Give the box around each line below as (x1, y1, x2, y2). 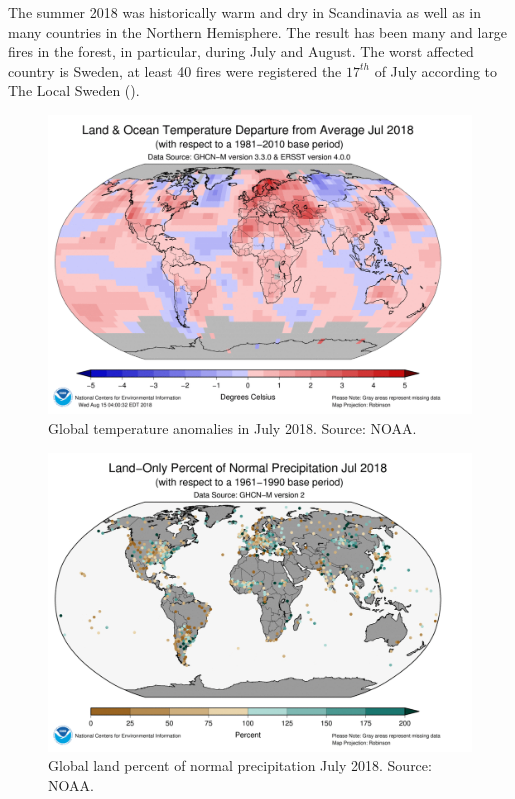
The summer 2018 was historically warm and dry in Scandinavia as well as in (8, 2, 482, 22)
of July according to (374, 60, 498, 81)
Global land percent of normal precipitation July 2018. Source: (48, 755, 432, 776)
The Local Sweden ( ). (8, 80, 140, 101)
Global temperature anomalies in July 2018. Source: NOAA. (48, 417, 417, 438)
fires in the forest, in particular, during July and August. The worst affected (8, 41, 474, 62)
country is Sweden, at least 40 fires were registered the (8, 60, 342, 81)
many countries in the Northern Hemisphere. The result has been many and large (8, 21, 508, 42)
